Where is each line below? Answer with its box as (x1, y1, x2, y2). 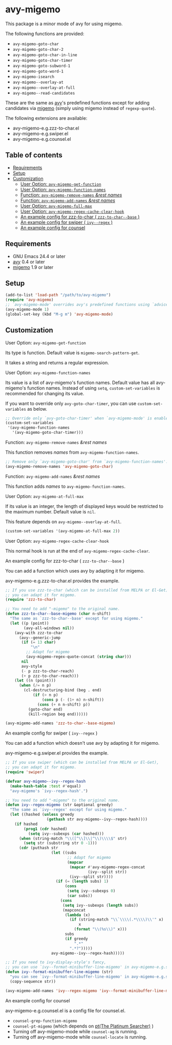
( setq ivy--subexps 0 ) (67, 888, 116, 894)
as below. (27, 406, 48, 412)
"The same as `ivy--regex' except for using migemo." (10, 807, 127, 813)
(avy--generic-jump (18, 635, 60, 640)
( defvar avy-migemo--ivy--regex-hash (5, 779, 86, 784)
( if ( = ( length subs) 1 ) (55, 879, 109, 884)
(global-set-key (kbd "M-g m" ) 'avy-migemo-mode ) (5, 311, 114, 317)
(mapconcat (62, 907, 86, 913)
